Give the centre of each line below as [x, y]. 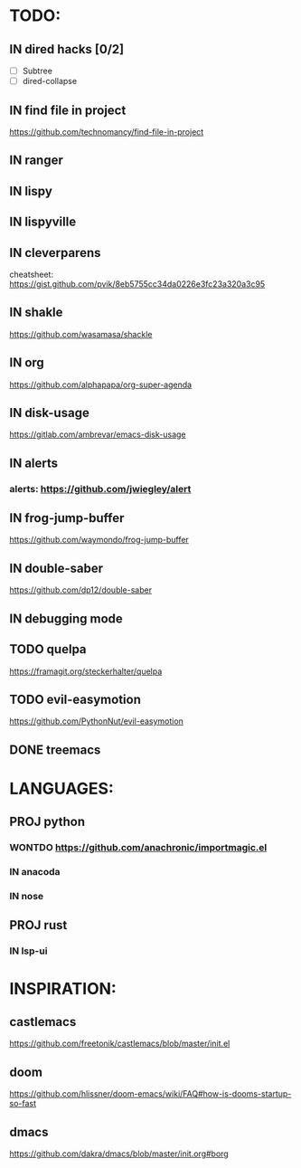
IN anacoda [35, 872]
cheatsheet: [32, 274]
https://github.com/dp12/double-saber [80, 590]
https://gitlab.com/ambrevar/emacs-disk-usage [98, 434]
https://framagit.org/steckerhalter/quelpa [86, 671]
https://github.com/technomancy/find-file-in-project [107, 131]
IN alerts [34, 463]
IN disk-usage [50, 413]
